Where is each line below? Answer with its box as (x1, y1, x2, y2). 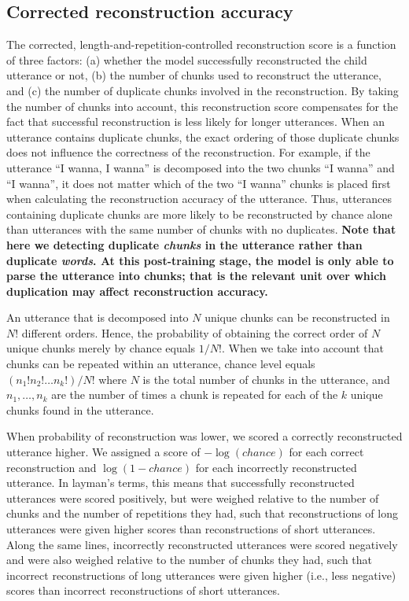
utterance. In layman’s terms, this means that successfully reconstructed (6, 474, 355, 491)
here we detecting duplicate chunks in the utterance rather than (6, 236, 363, 253)
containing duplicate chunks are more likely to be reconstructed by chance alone (6, 205, 392, 222)
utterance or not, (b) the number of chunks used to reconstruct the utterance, (6, 67, 381, 83)
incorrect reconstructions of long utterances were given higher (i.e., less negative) (6, 566, 396, 583)
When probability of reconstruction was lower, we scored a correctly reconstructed (6, 428, 403, 444)
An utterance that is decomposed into (6, 309, 189, 326)
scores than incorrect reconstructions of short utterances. (6, 582, 280, 599)
